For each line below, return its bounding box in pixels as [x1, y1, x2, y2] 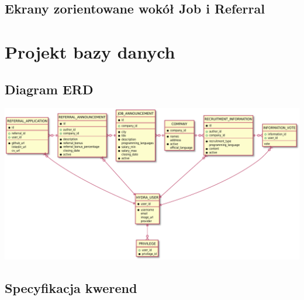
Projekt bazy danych [5, 39, 175, 63]
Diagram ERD [5, 80, 94, 98]
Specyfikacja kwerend [5, 279, 137, 297]
